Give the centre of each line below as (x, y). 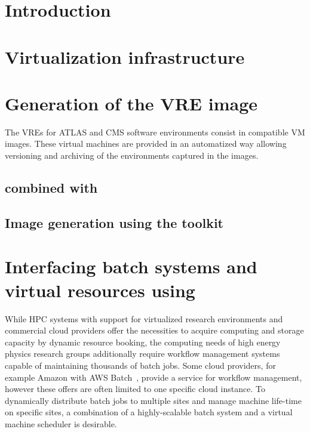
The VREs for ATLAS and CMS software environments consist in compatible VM (155, 132)
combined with (51, 188)
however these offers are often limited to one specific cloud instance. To (135, 389)
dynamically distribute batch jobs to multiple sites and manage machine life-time (153, 400)
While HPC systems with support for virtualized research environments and (144, 318)
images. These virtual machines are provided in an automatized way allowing (146, 144)
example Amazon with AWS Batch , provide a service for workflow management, (154, 377)
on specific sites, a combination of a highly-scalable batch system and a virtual (149, 412)
